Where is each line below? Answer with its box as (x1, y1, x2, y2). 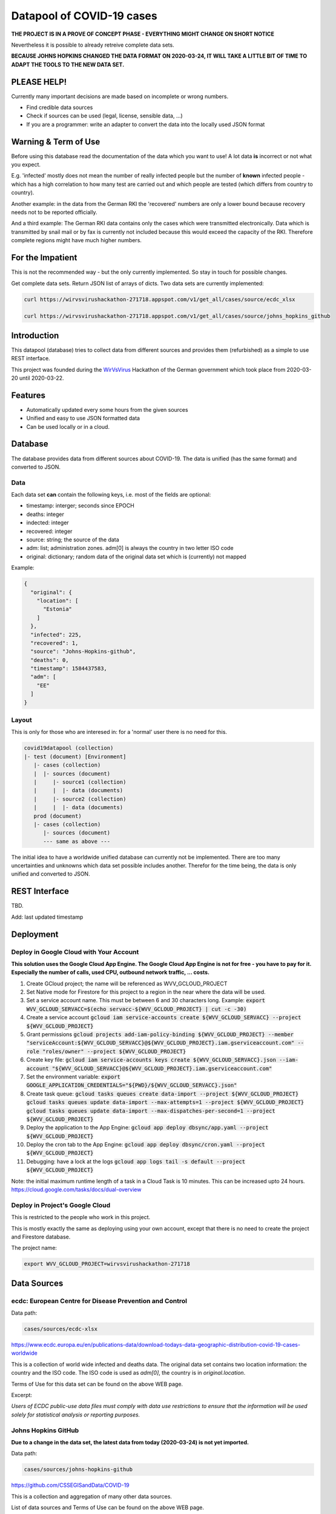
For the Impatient (11, 253, 77, 263)
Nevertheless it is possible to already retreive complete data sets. (11, 41, 175, 48)
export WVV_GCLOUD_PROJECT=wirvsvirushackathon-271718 (24, 1260, 190, 1268)
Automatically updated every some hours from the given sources (26, 406, 188, 413)
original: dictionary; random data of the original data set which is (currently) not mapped (26, 553, 246, 560)
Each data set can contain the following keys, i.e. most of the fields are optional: (11, 491, 211, 498)
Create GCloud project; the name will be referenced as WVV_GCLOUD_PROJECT (26, 980, 228, 987)
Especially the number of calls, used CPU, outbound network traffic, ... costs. (11, 969, 210, 976)
